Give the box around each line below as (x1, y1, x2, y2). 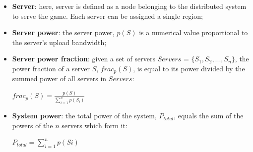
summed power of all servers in (12, 73, 107, 84)
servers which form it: (62, 120, 127, 130)
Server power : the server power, (12, 27, 115, 38)
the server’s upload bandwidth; (12, 37, 107, 47)
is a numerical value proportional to (139, 27, 248, 38)
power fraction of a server (12, 63, 90, 73)
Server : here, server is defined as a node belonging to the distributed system (12, 1, 247, 11)
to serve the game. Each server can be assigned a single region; (12, 10, 203, 21)
